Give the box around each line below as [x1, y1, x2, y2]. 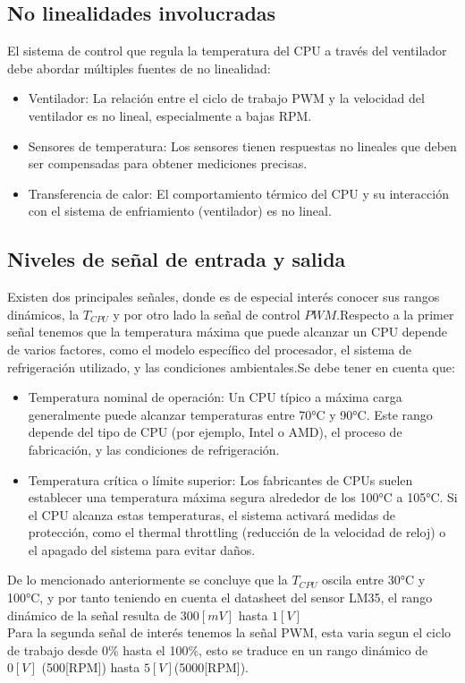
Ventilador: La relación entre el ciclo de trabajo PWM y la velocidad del [28, 89, 425, 107]
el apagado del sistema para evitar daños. [28, 540, 256, 559]
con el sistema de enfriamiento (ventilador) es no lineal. [28, 201, 332, 220]
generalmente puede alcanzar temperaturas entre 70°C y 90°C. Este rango [28, 405, 433, 423]
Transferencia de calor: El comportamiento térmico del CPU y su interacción [28, 184, 449, 202]
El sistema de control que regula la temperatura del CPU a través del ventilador [7, 41, 447, 60]
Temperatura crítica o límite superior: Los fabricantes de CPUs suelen [28, 470, 413, 489]
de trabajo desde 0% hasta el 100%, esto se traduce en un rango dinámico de [7, 640, 428, 659]
